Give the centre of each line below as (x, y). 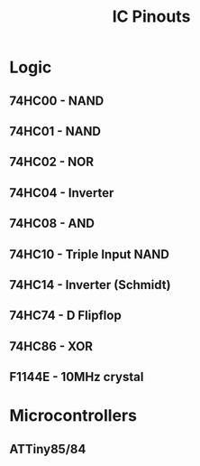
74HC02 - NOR (52, 162)
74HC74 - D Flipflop (65, 316)
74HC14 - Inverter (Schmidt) (90, 285)
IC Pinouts (151, 17)
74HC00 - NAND (57, 101)
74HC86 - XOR (51, 346)
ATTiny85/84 (48, 449)
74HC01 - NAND (55, 131)
